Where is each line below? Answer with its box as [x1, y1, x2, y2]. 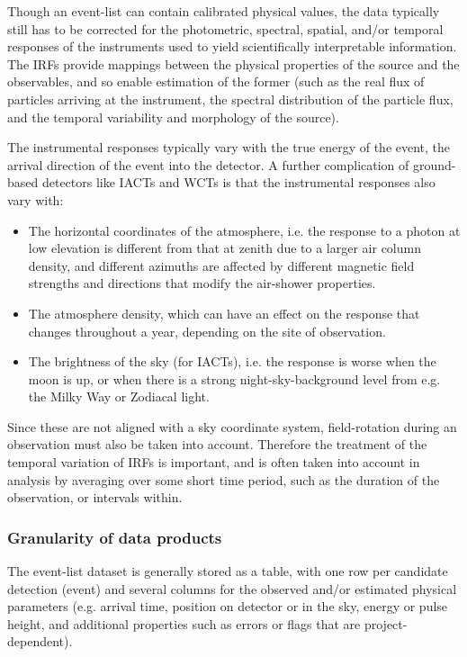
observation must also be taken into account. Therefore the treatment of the [7, 435, 427, 454]
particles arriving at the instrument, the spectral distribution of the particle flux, [7, 89, 454, 108]
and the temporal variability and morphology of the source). [7, 107, 339, 126]
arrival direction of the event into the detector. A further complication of [7, 155, 409, 174]
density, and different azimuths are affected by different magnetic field [28, 256, 415, 274]
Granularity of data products [7, 526, 222, 548]
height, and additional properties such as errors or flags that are [7, 614, 361, 633]
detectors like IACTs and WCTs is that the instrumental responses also [41, 173, 436, 192]
